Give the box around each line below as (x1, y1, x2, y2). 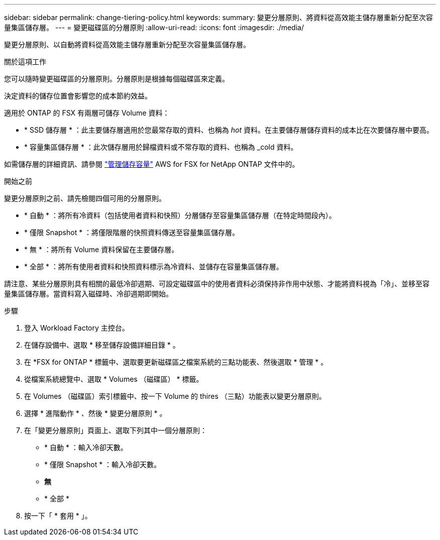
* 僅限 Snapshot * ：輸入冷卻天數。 (44, 460, 161, 469)
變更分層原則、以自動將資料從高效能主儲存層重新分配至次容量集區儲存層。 (4, 40, 250, 49)
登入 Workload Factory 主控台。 (24, 323, 129, 332)
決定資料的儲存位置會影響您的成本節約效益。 (4, 91, 152, 100)
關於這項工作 (4, 57, 46, 66)
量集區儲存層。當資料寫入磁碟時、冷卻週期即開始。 (4, 289, 173, 298)
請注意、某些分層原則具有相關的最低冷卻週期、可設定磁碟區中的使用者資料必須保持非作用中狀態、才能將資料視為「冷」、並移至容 (4, 279, 429, 288)
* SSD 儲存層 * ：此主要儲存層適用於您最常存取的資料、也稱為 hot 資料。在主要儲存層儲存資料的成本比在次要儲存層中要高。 (24, 126, 434, 134)
